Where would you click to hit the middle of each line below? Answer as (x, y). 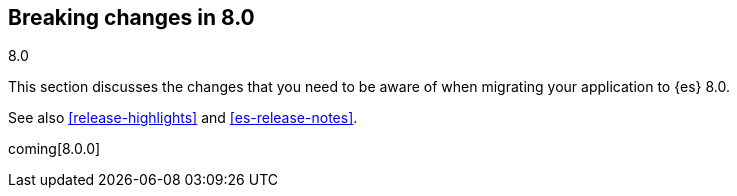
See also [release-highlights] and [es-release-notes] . (183, 118)
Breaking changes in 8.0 (131, 17)
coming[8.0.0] (54, 149)
